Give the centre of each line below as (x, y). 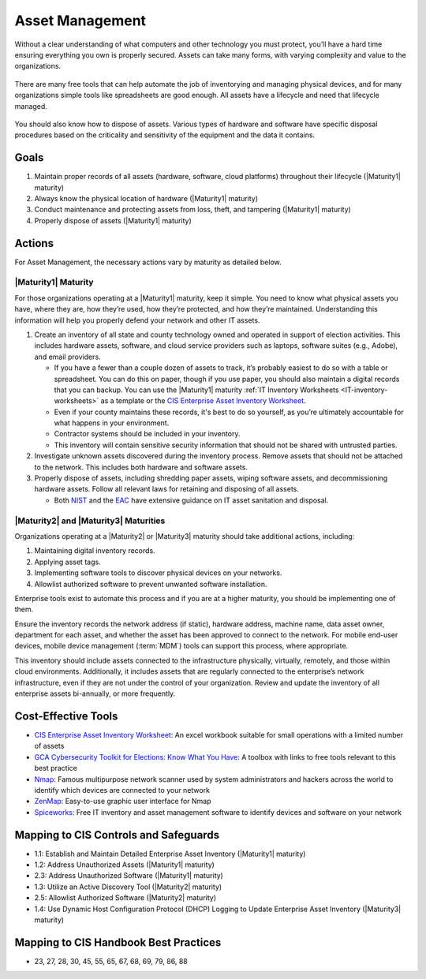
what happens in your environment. (112, 423)
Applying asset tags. (68, 562)
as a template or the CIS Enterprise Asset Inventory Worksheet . (204, 401)
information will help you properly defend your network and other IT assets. (137, 320)
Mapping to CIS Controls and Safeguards (117, 835)
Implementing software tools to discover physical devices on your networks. (158, 573)
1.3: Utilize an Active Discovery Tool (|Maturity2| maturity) (128, 887)
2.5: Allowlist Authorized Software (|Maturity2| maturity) (125, 898)
